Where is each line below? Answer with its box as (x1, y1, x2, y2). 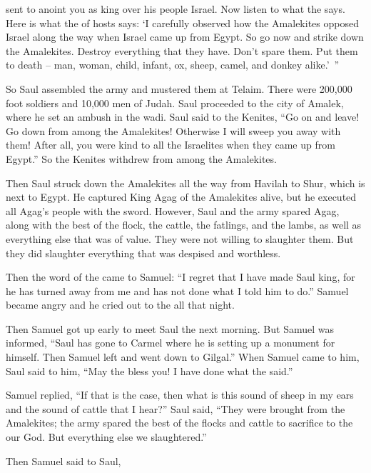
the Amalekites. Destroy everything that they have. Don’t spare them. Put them (6, 43, 358, 58)
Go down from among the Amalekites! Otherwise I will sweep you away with (6, 123, 341, 138)
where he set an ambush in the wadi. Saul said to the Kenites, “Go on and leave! (6, 109, 360, 124)
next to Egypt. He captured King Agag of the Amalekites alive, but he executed (6, 189, 357, 204)
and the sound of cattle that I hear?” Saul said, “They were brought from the (6, 401, 345, 416)
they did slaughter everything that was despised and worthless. (6, 245, 281, 260)
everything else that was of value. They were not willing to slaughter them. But (6, 231, 354, 246)
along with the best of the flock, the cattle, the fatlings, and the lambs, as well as (6, 217, 362, 232)
